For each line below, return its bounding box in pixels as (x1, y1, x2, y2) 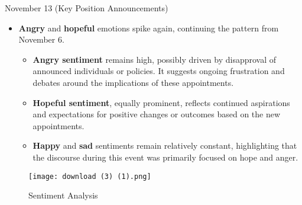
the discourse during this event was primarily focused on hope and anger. (33, 150, 298, 163)
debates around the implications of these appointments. (33, 76, 234, 88)
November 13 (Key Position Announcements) (5, 2, 168, 14)
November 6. (18, 33, 64, 46)
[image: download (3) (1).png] (28, 172, 151, 181)
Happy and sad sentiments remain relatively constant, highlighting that (33, 139, 297, 152)
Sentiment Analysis (28, 189, 98, 201)
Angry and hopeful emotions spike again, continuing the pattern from (18, 21, 279, 34)
